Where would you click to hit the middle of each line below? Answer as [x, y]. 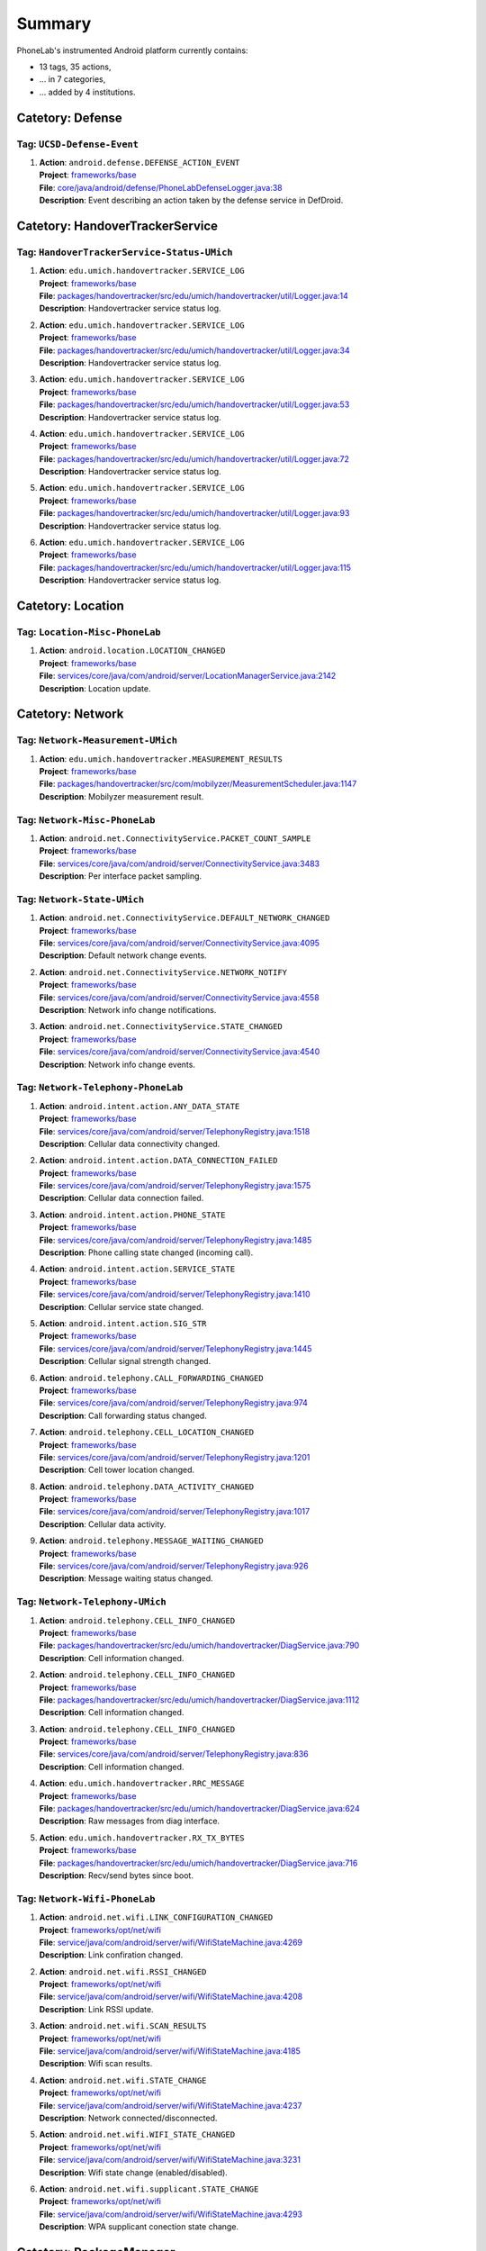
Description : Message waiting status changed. [126, 1578]
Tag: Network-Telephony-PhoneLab [100, 1088]
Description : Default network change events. [123, 955]
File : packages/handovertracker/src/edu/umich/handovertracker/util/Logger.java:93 [194, 513]
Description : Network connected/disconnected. [128, 2118]
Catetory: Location [71, 606]
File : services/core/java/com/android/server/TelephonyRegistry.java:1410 [175, 1294]
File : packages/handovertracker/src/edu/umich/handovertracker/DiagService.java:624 [199, 1809]
